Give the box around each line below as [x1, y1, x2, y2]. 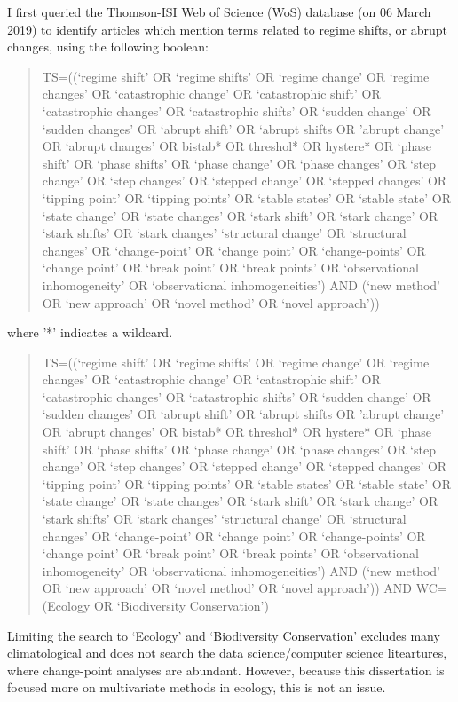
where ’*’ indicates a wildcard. [7, 323, 173, 342]
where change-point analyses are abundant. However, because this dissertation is [7, 660, 445, 679]
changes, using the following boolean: [7, 37, 209, 56]
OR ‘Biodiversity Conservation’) [93, 596, 269, 614]
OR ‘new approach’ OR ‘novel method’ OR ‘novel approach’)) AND [42, 579, 413, 597]
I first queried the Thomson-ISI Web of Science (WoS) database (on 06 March [7, 3, 431, 20]
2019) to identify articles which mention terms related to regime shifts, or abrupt [7, 20, 447, 38]
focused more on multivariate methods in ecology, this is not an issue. [7, 678, 386, 697]
